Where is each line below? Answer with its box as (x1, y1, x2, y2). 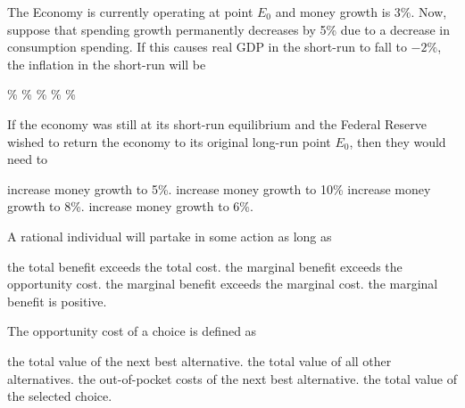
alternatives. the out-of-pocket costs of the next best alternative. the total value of (7, 369, 457, 388)
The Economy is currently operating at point (7, 3, 253, 20)
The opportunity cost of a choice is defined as (7, 322, 257, 340)
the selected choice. (7, 387, 112, 405)
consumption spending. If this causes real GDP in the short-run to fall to (7, 37, 407, 56)
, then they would (349, 132, 446, 151)
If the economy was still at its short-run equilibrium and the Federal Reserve (7, 114, 427, 133)
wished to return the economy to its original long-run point (7, 132, 331, 151)
